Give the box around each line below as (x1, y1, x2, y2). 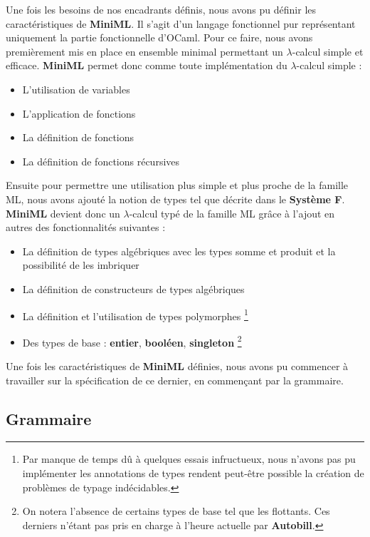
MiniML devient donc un (6, 205, 120, 220)
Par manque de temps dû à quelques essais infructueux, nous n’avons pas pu (22, 451, 356, 466)
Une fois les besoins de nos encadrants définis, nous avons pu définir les (6, 2, 317, 16)
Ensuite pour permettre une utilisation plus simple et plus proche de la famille (6, 178, 349, 193)
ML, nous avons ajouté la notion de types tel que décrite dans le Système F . (6, 191, 345, 206)
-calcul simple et (292, 44, 364, 58)
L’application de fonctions (22, 106, 136, 121)
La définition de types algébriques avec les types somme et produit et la (22, 243, 336, 258)
